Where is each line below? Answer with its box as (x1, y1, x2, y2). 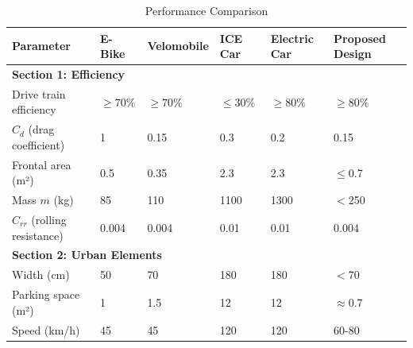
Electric (270, 29, 314, 46)
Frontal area (12, 156, 71, 172)
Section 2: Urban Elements (12, 246, 162, 263)
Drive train (12, 85, 66, 102)
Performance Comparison (145, 2, 268, 18)
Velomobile (147, 37, 209, 54)
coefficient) (12, 136, 65, 153)
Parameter (12, 37, 71, 54)
